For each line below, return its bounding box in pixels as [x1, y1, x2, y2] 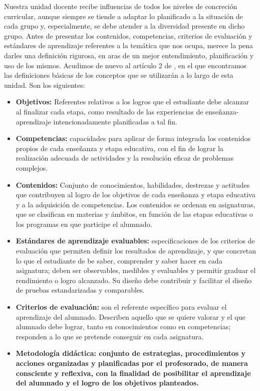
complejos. [16, 162, 48, 173]
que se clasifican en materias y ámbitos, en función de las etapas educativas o [16, 209, 253, 219]
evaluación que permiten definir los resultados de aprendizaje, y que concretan [16, 245, 256, 256]
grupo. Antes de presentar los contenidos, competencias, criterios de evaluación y [4, 30, 252, 41]
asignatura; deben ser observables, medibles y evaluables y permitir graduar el [16, 265, 256, 276]
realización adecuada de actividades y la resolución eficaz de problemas [16, 153, 234, 163]
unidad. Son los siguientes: [4, 79, 85, 90]
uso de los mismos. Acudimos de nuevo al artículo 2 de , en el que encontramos [4, 60, 246, 70]
